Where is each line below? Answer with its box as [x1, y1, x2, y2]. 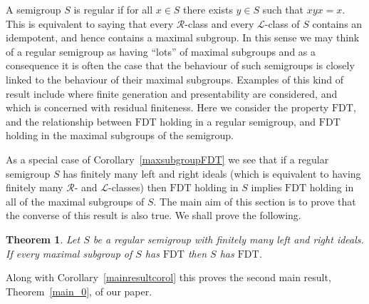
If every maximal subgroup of [6, 245, 132, 260]
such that [262, 2, 304, 16]
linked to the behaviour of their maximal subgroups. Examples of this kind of [6, 71, 343, 86]
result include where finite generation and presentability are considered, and [6, 86, 338, 101]
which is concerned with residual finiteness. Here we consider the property [6, 100, 329, 115]
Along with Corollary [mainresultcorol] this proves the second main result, [6, 270, 331, 285]
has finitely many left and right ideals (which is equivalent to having [63, 166, 361, 181]
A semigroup [6, 2, 61, 16]
